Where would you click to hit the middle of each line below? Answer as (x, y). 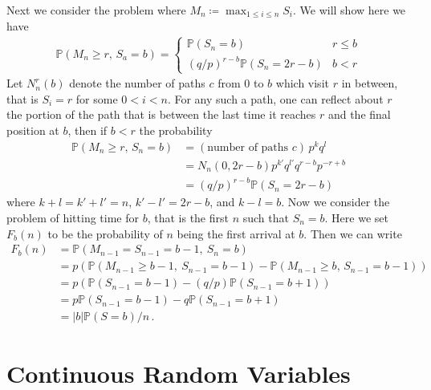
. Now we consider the (335, 202)
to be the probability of (105, 233)
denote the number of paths (137, 83)
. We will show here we (350, 10)
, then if (87, 130)
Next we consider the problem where (96, 10)
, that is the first (188, 217)
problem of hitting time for (73, 217)
